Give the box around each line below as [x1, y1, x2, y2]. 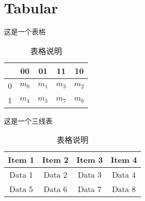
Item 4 [110, 154, 137, 166]
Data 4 [112, 169, 136, 181]
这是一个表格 [4, 26, 46, 37]
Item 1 [8, 154, 35, 166]
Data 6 [43, 183, 67, 195]
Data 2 [43, 169, 67, 181]
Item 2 [42, 154, 69, 166]
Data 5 [9, 183, 33, 195]
